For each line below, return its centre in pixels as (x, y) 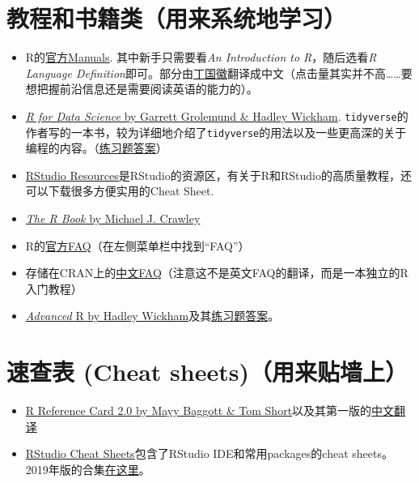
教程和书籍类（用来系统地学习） (177, 18)
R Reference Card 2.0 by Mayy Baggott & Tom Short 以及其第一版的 (199, 410)
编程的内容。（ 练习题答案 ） (96, 148)
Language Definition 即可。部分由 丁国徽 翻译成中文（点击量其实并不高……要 (219, 73)
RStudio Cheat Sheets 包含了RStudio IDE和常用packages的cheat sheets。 (209, 453)
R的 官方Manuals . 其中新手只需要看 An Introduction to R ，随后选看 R (201, 57)
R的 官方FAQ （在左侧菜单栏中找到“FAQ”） (138, 245)
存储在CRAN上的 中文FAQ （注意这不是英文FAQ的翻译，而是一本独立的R (217, 273)
